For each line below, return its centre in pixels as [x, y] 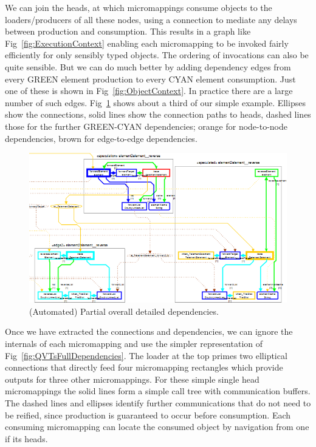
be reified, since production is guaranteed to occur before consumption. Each [148, 415]
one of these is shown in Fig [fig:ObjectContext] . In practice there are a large [149, 91]
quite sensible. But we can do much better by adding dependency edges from [148, 66]
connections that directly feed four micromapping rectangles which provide [144, 367]
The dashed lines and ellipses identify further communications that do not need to [158, 403]
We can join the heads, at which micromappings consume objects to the [139, 7]
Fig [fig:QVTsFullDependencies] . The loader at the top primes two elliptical [146, 355]
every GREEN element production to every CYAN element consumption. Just [150, 79]
